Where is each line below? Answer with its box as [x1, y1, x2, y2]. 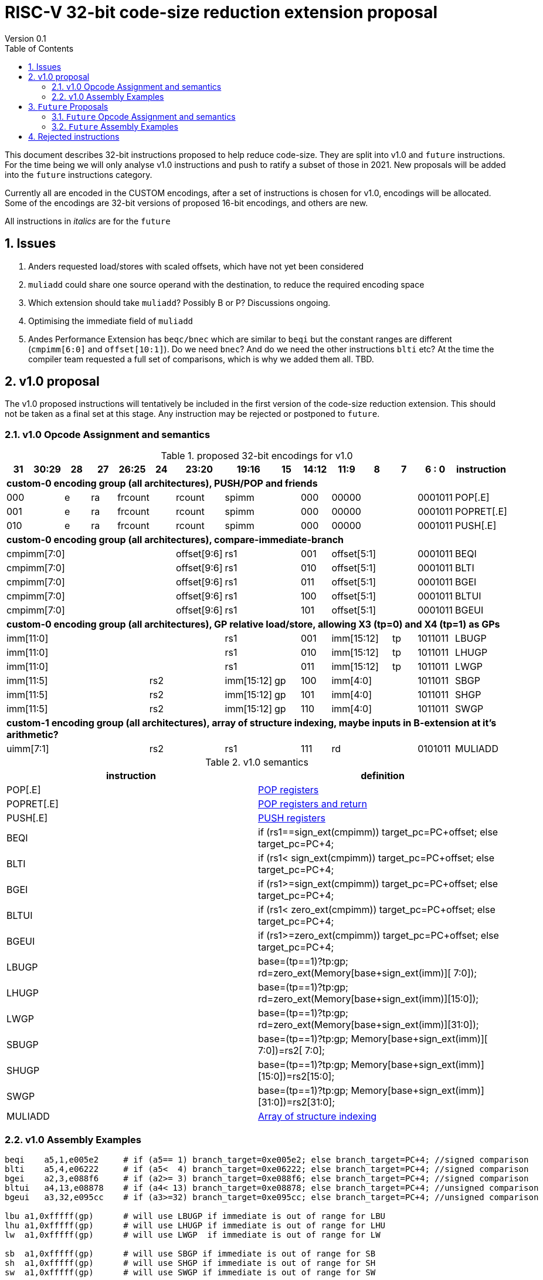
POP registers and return [258, 798, 368, 810]
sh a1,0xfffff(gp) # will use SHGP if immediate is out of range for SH [5, 1258, 376, 1268]
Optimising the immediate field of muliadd [28, 315, 194, 326]
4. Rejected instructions [28, 131, 120, 142]
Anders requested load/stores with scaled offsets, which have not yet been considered [28, 261, 364, 271]
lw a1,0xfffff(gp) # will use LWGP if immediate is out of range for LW [5, 1230, 381, 1239]
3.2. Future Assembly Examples [52, 121, 178, 132]
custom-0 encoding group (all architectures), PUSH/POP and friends [6, 477, 318, 490]
